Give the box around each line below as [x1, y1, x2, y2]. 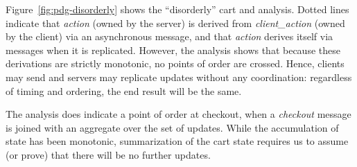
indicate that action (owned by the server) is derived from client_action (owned [6, 15, 345, 30]
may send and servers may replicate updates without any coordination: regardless [6, 69, 352, 84]
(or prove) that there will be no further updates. [6, 147, 211, 161]
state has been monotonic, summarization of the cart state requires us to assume [6, 134, 349, 148]
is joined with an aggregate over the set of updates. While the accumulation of [6, 120, 339, 134]
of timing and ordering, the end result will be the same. [6, 83, 242, 98]
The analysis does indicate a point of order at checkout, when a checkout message [6, 107, 351, 121]
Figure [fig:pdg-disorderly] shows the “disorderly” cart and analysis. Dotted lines [6, 2, 349, 16]
